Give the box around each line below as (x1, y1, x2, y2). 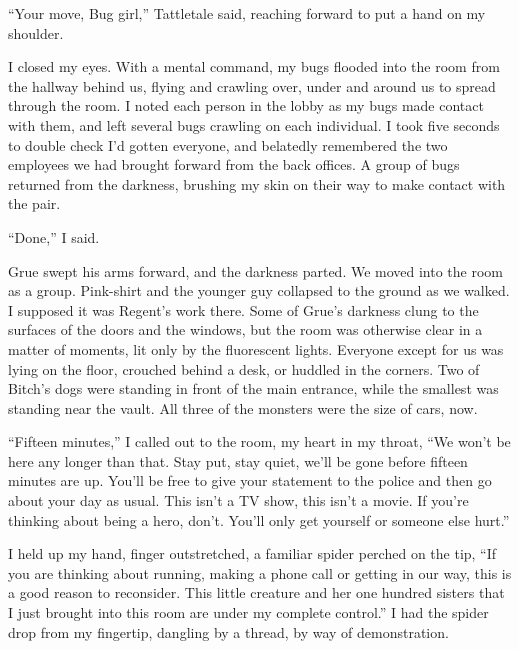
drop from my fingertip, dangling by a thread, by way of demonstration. (8, 621, 449, 642)
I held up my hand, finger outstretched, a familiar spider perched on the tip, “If (8, 543, 497, 564)
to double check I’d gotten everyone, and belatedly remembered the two (8, 134, 448, 155)
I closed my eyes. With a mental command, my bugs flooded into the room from (8, 56, 500, 77)
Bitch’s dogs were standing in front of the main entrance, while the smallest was (8, 378, 499, 399)
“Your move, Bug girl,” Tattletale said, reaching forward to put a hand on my (8, 3, 486, 23)
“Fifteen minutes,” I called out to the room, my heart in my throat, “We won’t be (8, 431, 511, 452)
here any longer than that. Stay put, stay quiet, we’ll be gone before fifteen (8, 450, 468, 471)
